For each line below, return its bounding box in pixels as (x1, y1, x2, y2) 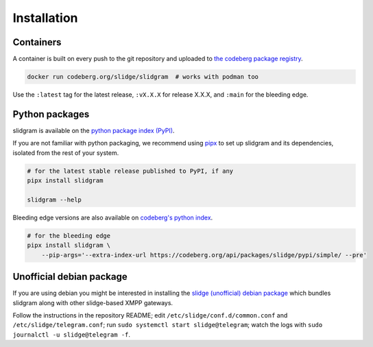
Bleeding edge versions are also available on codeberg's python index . (12, 213, 213, 222)
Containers (12, 36, 62, 48)
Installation (12, 10, 78, 25)
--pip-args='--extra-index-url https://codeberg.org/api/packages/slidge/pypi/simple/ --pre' (41, 251, 367, 259)
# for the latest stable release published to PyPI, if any (27, 167, 234, 175)
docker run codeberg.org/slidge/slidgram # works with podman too (27, 73, 259, 81)
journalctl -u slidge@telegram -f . (12, 330, 130, 339)
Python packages (12, 108, 90, 120)
